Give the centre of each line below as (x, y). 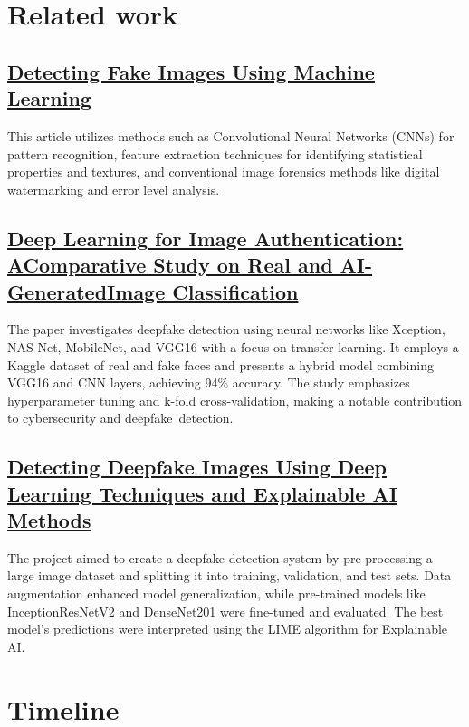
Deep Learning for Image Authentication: (206, 238)
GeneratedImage (86, 291)
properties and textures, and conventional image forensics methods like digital (224, 172)
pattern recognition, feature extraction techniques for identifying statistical (215, 153)
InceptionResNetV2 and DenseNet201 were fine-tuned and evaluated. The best (225, 611)
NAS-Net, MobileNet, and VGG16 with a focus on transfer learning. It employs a (233, 346)
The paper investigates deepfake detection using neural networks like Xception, (226, 329)
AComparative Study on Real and (170, 265)
